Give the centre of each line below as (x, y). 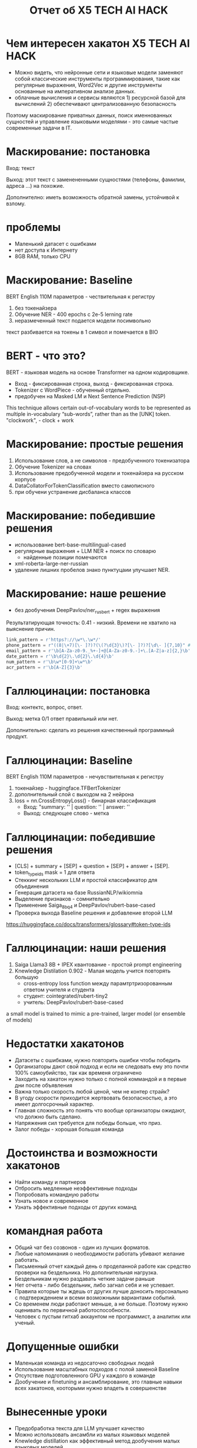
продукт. (17, 737)
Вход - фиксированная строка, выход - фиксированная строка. (94, 383)
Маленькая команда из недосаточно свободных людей (84, 1363)
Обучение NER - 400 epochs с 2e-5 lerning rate (74, 314)
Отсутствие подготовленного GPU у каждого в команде (85, 1375)
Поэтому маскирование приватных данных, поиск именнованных (89, 115)
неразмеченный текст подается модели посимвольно (83, 320)
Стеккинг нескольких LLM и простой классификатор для (86, 880)
